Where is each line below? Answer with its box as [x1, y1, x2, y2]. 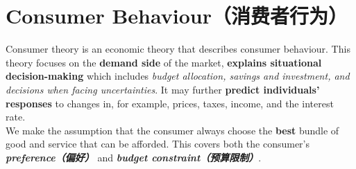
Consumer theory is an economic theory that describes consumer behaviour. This [6, 42, 350, 56]
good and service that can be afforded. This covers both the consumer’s [6, 136, 310, 151]
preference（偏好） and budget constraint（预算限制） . [6, 150, 262, 164]
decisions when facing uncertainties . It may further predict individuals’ [6, 82, 320, 96]
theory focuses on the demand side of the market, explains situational [6, 55, 322, 69]
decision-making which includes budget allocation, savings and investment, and [6, 69, 350, 83]
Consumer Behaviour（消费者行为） [6, 1, 348, 30]
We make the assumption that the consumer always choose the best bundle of [6, 123, 339, 137]
